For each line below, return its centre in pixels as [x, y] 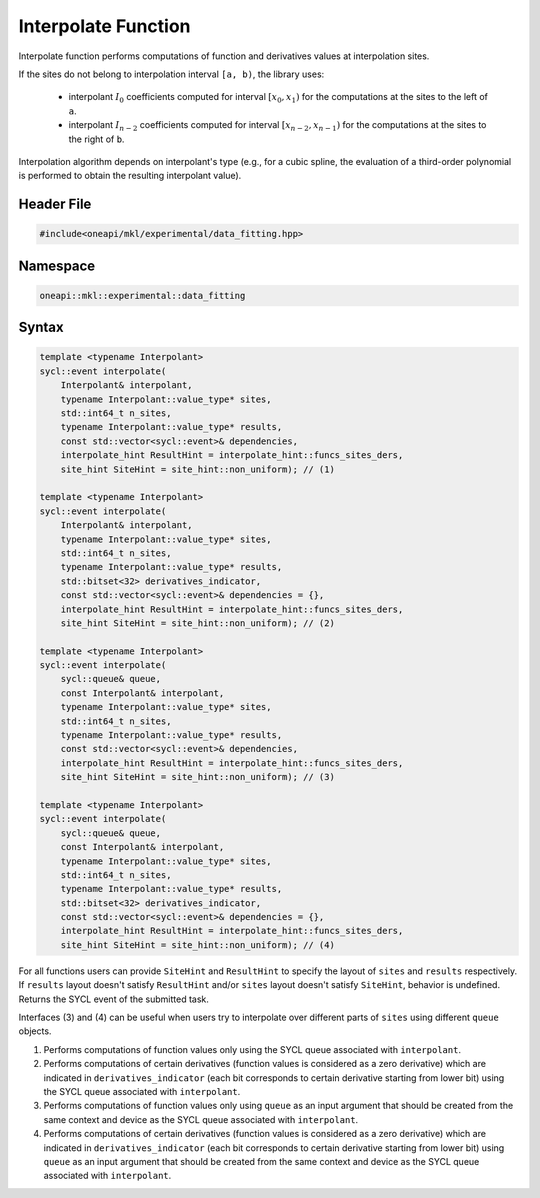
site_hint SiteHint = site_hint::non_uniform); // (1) [197, 469]
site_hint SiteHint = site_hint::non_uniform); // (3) [197, 777]
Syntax [41, 327]
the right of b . [96, 139]
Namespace [57, 265]
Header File [55, 204]
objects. [35, 1031]
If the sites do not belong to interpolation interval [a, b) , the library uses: [171, 74]
